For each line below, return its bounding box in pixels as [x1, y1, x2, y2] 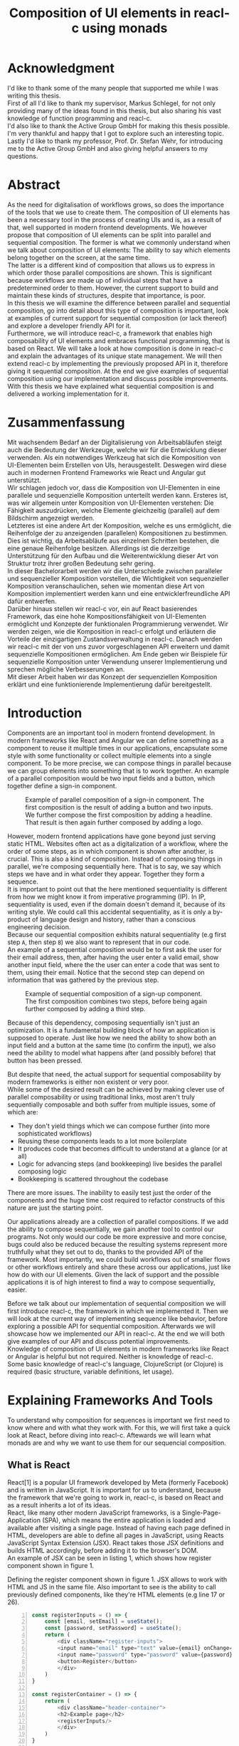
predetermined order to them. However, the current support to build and [7, 283, 218, 292]
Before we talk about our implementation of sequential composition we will [7, 1299, 226, 1307]
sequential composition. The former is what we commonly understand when [7, 238, 231, 246]
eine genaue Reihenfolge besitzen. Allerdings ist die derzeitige [7, 543, 191, 553]
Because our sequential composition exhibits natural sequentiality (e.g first [7, 930, 226, 939]
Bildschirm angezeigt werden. [7, 513, 95, 522]
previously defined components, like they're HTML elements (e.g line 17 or [7, 1590, 225, 1599]
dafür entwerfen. [7, 597, 57, 605]
